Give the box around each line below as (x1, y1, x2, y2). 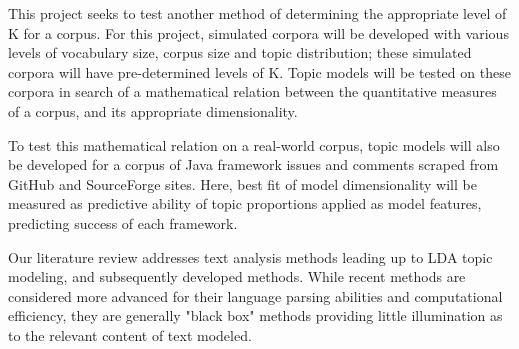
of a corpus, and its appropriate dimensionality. (8, 100, 298, 121)
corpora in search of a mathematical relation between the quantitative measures (8, 81, 497, 102)
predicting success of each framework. (8, 212, 238, 233)
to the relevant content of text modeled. (8, 324, 252, 345)
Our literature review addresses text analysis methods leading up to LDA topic (8, 246, 493, 267)
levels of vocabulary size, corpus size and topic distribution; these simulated (8, 42, 472, 63)
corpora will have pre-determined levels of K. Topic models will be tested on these (8, 61, 511, 82)
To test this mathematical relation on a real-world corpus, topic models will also (8, 134, 500, 155)
